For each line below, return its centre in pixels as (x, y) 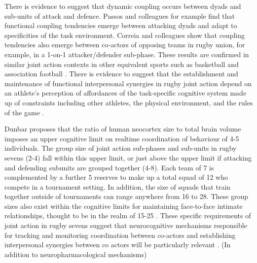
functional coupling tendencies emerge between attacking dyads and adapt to (121, 25)
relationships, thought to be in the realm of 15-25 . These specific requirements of (128, 215)
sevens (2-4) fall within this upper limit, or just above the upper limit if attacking (128, 157)
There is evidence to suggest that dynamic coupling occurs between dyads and (123, 6)
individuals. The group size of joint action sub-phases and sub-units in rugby (121, 148)
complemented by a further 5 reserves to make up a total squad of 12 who (116, 177)
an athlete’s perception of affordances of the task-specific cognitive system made (126, 93)
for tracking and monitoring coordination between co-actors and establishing (120, 235)
